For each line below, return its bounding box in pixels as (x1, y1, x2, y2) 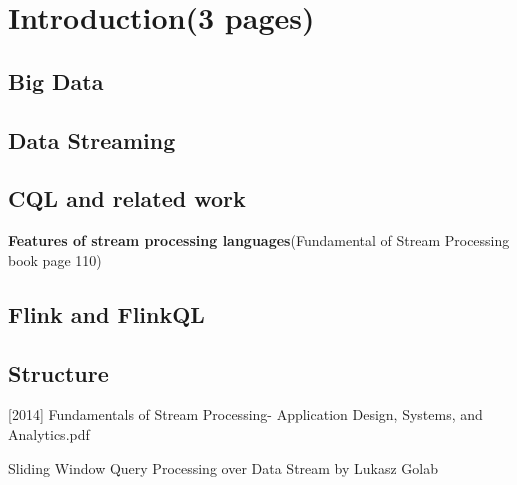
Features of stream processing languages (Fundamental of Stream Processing (8, 230, 510, 251)
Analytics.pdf (8, 423, 90, 444)
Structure (8, 357, 109, 388)
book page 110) (8, 249, 102, 270)
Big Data (8, 65, 104, 96)
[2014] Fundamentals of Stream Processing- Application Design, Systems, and (8, 404, 483, 425)
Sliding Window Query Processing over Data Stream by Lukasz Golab (8, 457, 439, 478)
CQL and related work (8, 183, 246, 214)
